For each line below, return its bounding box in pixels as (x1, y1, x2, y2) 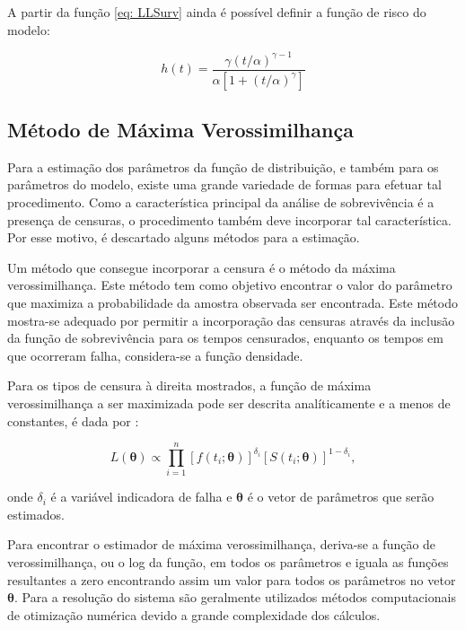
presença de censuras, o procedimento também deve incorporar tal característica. (7, 210, 452, 229)
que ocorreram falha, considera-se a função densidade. (7, 346, 303, 364)
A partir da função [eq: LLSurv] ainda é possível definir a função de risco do (7, 3, 426, 21)
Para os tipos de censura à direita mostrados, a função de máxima (7, 376, 372, 395)
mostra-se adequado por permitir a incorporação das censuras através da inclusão (7, 311, 455, 329)
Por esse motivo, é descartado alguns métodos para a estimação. (7, 228, 360, 247)
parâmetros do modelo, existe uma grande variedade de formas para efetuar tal (7, 175, 442, 194)
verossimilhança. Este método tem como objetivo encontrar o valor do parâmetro (7, 276, 452, 294)
